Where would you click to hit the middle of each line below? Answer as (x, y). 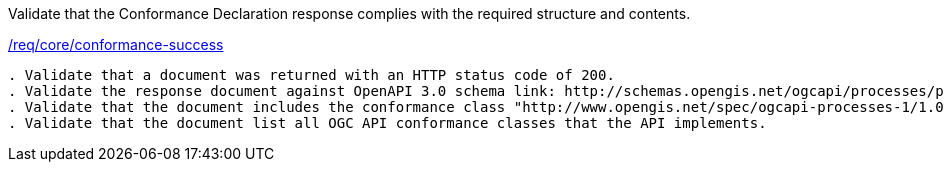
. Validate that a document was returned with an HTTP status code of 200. (311, 75)
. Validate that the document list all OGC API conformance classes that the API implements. (387, 123)
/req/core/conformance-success (116, 44)
